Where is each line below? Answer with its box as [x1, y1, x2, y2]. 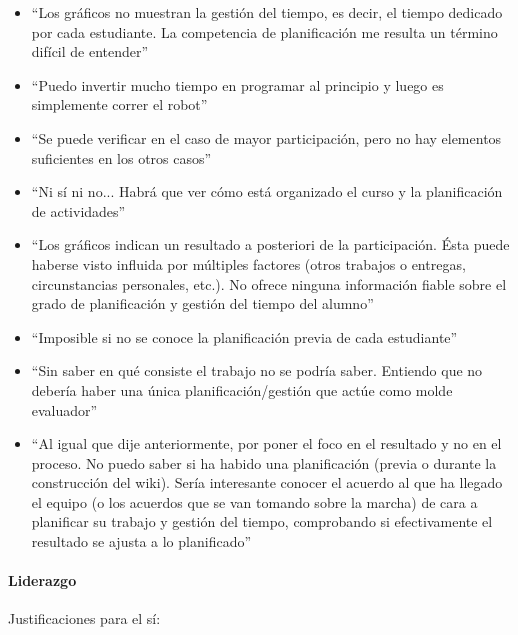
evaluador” [31, 399, 98, 420]
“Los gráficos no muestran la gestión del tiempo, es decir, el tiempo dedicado [31, 2, 503, 22]
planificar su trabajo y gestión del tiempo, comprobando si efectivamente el [31, 511, 493, 532]
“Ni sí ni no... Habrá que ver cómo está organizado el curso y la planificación [31, 181, 503, 202]
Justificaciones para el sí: [8, 608, 161, 629]
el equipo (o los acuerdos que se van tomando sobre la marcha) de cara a [31, 491, 478, 512]
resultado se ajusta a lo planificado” [31, 531, 252, 552]
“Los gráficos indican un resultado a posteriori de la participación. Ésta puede [31, 234, 510, 255]
